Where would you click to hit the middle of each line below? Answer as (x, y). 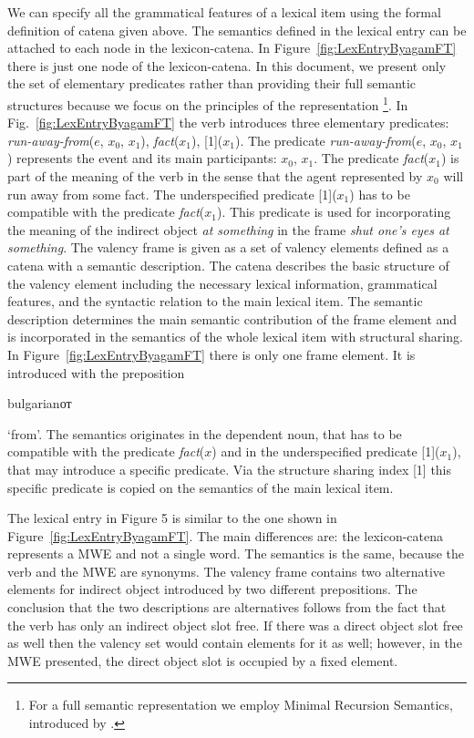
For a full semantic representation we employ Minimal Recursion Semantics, (241, 705)
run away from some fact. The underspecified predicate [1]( (172, 194)
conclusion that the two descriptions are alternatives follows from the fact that (227, 607)
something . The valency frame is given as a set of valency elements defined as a (228, 247)
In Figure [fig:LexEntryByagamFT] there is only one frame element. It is (211, 354)
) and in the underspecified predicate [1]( (326, 451)
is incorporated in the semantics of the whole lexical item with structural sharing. (235, 337)
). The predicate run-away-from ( (325, 140)
